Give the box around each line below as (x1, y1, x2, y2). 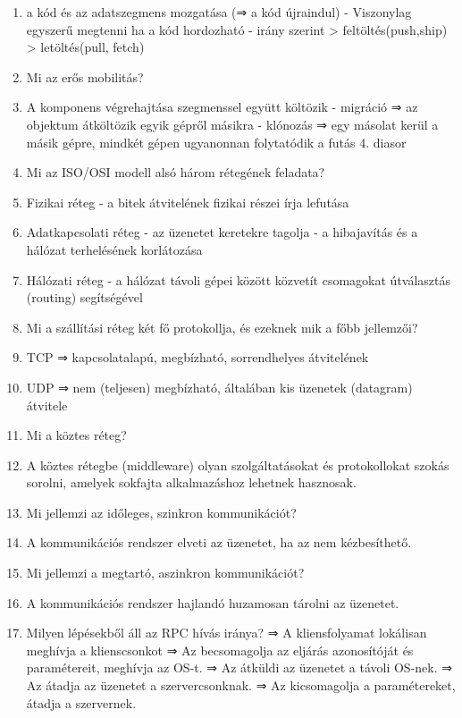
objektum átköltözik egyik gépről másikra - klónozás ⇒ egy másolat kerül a (26, 114, 439, 133)
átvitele (26, 395, 68, 414)
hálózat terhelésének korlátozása (26, 240, 203, 258)
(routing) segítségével (26, 288, 143, 307)
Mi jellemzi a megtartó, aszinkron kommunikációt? (26, 563, 305, 582)
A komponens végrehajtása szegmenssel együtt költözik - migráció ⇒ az (26, 97, 418, 116)
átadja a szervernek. (26, 693, 137, 712)
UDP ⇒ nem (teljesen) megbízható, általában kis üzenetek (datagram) (26, 377, 413, 396)
